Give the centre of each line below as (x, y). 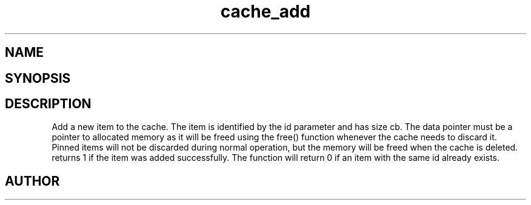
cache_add (265, 11)
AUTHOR (32, 181)
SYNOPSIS (38, 78)
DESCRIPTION (48, 104)
